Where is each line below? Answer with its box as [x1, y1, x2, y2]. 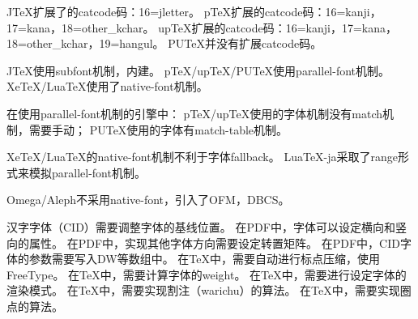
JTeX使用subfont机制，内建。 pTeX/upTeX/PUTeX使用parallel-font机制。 [6, 62, 390, 79]
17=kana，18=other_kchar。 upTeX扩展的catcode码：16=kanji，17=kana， [6, 19, 397, 36]
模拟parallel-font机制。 [28, 164, 146, 181]
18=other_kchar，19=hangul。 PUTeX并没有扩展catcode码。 [6, 35, 322, 52]
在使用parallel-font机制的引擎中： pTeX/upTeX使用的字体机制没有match [6, 104, 382, 121]
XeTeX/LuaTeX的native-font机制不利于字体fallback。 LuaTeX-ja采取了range [6, 148, 399, 165]
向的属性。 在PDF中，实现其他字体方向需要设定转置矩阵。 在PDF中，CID [6, 234, 400, 251]
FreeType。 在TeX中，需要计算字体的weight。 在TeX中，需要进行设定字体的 [6, 266, 407, 283]
